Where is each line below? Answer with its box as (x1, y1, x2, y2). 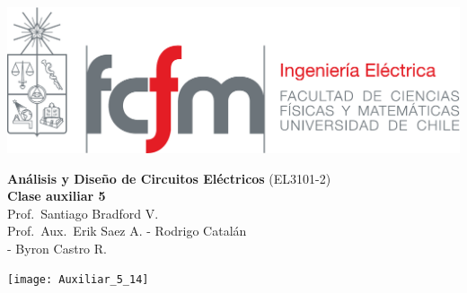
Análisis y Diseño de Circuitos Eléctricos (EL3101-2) (7, 168, 331, 187)
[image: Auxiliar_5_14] (7, 273, 149, 287)
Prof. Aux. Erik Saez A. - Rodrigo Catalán (7, 221, 247, 240)
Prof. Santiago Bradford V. (7, 203, 159, 222)
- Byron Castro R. (7, 238, 107, 257)
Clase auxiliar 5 (7, 186, 106, 205)
